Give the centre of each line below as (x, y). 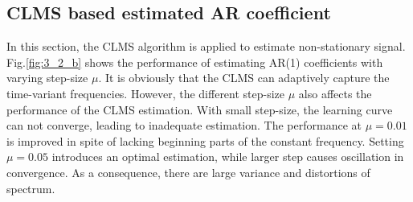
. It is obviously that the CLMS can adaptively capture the (244, 78)
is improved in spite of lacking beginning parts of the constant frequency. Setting (205, 140)
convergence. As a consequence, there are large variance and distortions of (188, 172)
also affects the (335, 93)
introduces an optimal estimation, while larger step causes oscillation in (228, 157)
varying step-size (47, 78)
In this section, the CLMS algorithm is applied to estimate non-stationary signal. (206, 46)
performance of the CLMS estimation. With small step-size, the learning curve (200, 109)
